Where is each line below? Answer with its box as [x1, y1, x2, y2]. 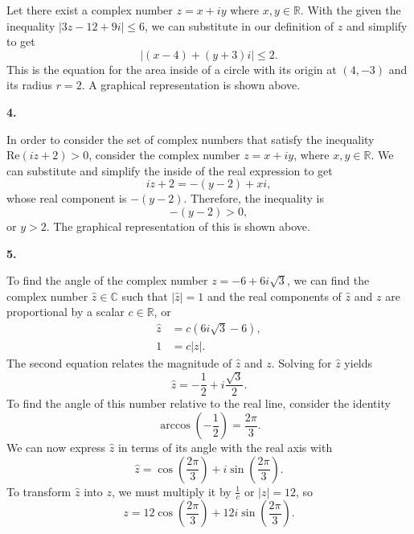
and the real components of [207, 287, 342, 304]
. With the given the [300, 2, 401, 18]
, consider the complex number [88, 146, 240, 163]
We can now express [6, 439, 106, 455]
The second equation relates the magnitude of [6, 354, 232, 371]
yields [344, 354, 373, 371]
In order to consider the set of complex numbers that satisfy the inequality [6, 130, 375, 147]
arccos [160, 420, 191, 431]
